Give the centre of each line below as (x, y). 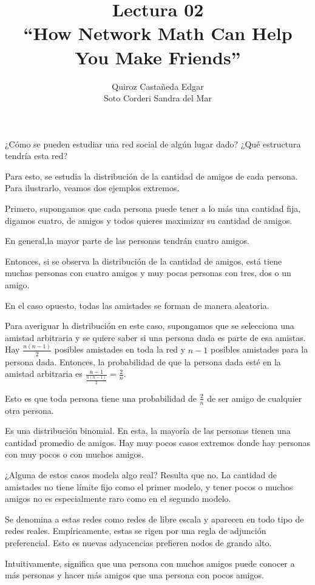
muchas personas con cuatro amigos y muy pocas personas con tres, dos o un (148, 273)
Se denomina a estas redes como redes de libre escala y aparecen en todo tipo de (154, 519)
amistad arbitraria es (44, 374)
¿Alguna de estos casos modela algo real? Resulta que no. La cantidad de (141, 475)
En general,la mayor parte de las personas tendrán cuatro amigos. (127, 241)
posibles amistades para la (259, 349)
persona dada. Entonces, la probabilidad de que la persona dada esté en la (143, 361)
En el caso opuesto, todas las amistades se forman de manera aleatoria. (137, 305)
